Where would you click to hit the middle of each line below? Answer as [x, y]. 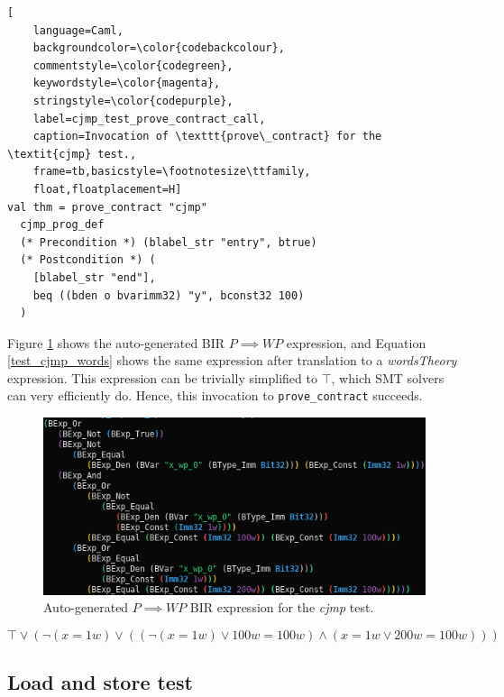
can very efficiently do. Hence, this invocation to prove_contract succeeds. [215, 395]
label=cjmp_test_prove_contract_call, [149, 119]
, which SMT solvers [388, 377]
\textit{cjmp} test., [72, 154]
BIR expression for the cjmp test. [282, 607]
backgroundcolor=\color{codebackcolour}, [159, 48]
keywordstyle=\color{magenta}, [127, 83]
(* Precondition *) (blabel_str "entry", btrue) [169, 242]
